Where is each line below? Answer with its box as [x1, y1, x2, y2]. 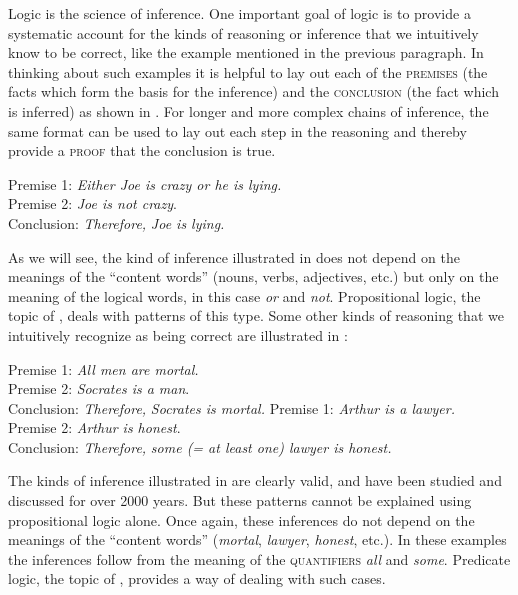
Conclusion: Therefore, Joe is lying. [8, 212, 225, 233]
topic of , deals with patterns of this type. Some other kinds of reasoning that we [8, 305, 504, 326]
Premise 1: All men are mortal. [8, 358, 199, 379]
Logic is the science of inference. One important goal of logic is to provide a [8, 3, 471, 23]
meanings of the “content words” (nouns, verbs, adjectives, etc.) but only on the [8, 266, 499, 287]
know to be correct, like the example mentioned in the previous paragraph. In [8, 42, 484, 63]
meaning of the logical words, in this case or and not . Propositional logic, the [8, 285, 481, 306]
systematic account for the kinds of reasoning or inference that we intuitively [8, 22, 479, 43]
